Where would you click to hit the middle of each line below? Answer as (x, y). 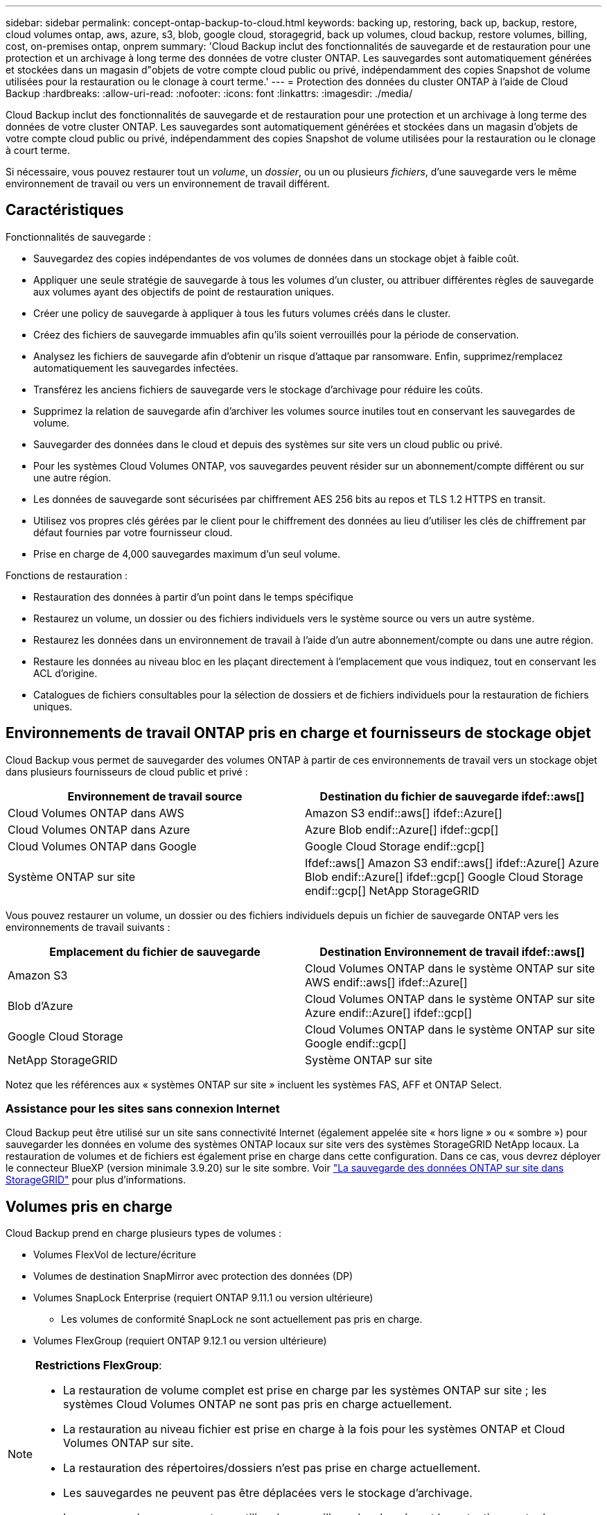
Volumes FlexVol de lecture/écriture (115, 1255)
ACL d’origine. (65, 673)
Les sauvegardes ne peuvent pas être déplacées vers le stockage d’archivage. (268, 1493)
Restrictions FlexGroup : (99, 1366)
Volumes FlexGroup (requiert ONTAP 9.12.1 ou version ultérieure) (180, 1341)
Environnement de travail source (155, 796)
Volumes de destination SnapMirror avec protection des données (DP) (193, 1276)
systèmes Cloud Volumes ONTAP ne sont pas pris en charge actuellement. (258, 1404)
